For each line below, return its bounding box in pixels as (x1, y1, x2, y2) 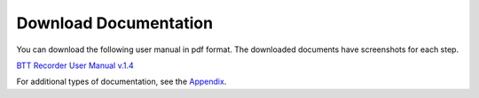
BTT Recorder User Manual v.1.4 (16, 60, 134, 71)
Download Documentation (16, 13, 213, 33)
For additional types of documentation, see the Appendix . (16, 76, 227, 87)
